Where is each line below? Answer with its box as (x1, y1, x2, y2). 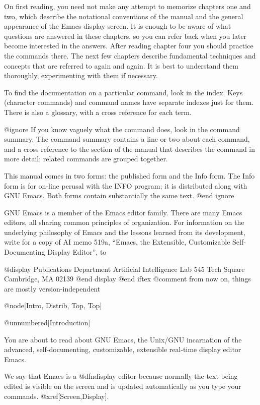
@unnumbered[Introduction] (4, 317, 91, 328)
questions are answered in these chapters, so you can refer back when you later (4, 30, 247, 41)
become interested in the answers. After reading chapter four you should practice (4, 40, 253, 51)
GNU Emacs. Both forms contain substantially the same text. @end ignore (4, 190, 234, 201)
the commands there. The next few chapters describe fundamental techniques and (4, 50, 256, 61)
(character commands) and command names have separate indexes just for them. (4, 97, 254, 107)
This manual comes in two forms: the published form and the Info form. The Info (4, 170, 255, 181)
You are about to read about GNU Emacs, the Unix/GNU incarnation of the (4, 334, 242, 344)
